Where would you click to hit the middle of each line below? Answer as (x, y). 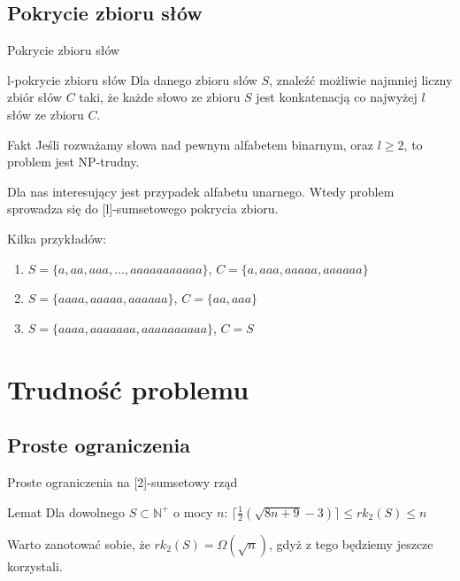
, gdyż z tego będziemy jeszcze (351, 543)
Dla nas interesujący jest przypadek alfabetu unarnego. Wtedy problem (201, 191)
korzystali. (35, 566)
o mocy (193, 511)
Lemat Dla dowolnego (66, 511)
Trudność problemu (128, 388)
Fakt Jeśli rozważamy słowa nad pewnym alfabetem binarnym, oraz (191, 144)
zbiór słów (34, 97)
